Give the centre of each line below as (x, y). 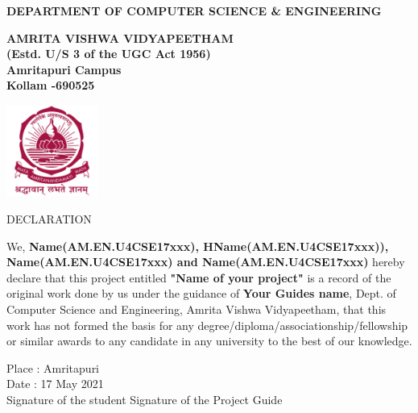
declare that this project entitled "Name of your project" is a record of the (199, 277)
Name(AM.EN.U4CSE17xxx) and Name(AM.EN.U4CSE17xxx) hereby (206, 262)
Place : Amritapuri (53, 367)
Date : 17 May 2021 (55, 384)
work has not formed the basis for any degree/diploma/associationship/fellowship (207, 325)
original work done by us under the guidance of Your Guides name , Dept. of (201, 293)
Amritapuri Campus (64, 69)
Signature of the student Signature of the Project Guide (145, 399)
